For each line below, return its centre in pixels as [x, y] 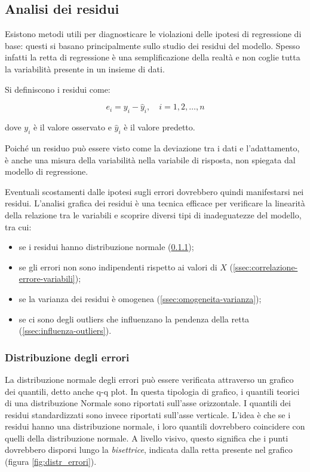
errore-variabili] [47, 278]
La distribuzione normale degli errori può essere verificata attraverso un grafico [149, 379]
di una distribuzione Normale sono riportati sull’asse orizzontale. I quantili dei [148, 403]
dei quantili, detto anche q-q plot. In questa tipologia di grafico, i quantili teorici [152, 391]
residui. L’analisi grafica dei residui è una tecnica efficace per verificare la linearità [155, 203]
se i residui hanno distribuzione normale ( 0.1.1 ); [106, 247]
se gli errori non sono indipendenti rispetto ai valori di [118, 267]
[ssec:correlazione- [265, 267]
